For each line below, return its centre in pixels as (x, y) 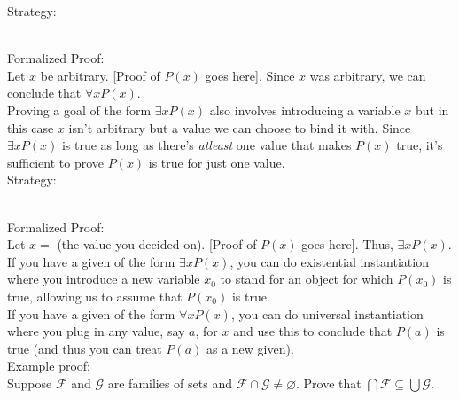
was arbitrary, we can (368, 75)
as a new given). (250, 348)
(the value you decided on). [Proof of (157, 244)
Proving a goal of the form (79, 110)
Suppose (30, 383)
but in (432, 110)
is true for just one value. (217, 162)
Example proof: (49, 366)
